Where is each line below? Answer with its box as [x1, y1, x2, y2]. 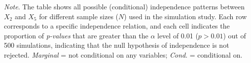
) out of [223, 30, 246, 40]
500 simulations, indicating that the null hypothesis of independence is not [4, 40, 229, 50]
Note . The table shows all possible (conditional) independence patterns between [4, 1, 245, 11]
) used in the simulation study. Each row [124, 11, 247, 21]
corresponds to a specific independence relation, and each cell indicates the [4, 21, 230, 31]
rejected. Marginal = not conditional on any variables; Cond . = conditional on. [4, 49, 243, 60]
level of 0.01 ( [157, 30, 198, 40]
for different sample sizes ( [39, 11, 119, 21]
